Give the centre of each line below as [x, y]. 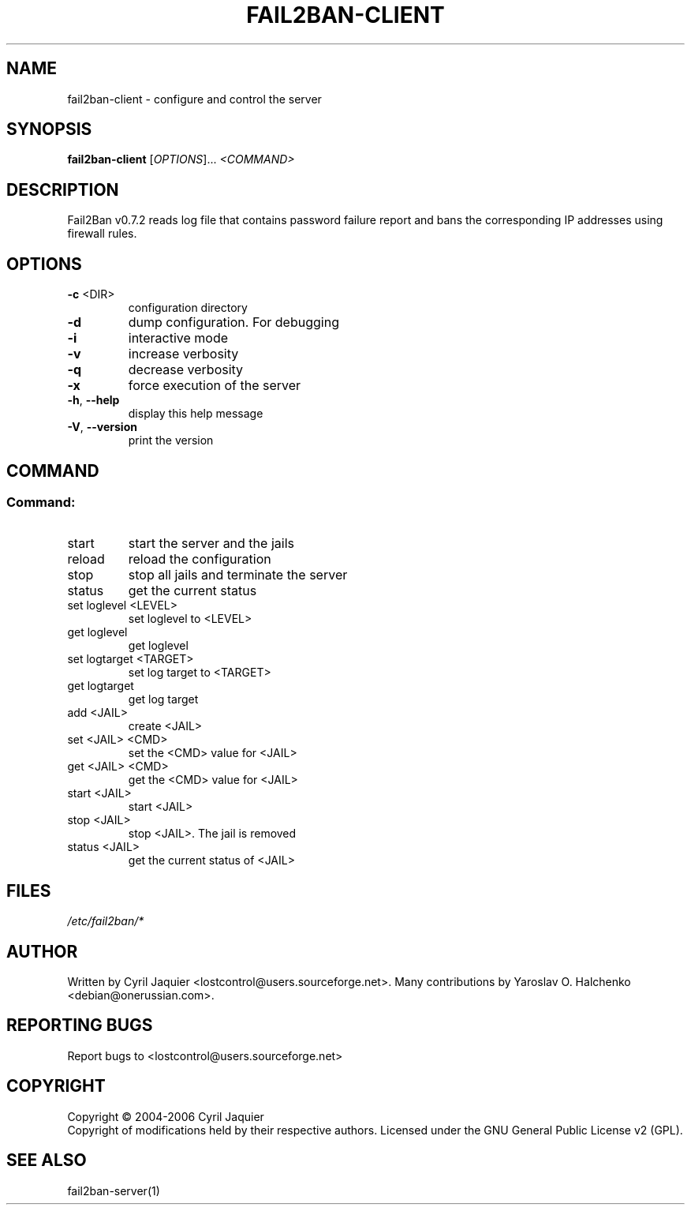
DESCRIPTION [63, 189]
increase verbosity [183, 354]
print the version [171, 441]
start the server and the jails [211, 544]
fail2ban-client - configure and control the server [194, 99]
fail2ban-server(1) [114, 1190]
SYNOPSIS [49, 129]
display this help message [196, 414]
